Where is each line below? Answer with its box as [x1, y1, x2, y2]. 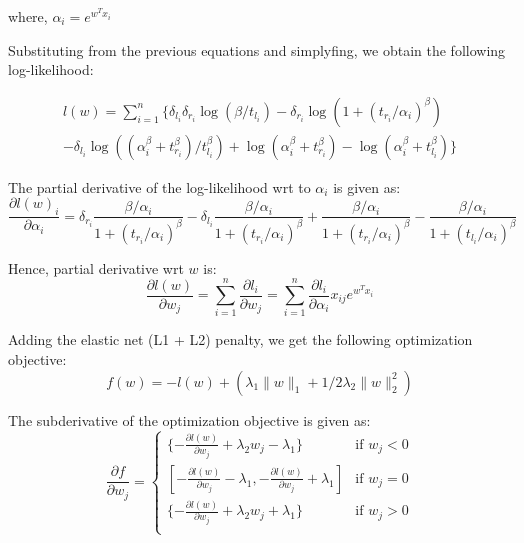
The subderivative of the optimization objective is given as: [8, 409, 371, 430]
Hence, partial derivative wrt [8, 257, 184, 278]
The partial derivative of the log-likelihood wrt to [8, 176, 311, 197]
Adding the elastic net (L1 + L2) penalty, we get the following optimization [8, 329, 473, 350]
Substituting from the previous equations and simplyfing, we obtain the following [8, 39, 506, 60]
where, [8, 6, 48, 26]
